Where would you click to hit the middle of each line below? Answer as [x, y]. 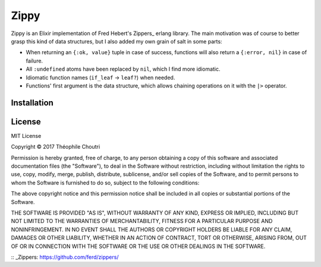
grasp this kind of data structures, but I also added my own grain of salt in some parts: [117, 41]
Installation [32, 103]
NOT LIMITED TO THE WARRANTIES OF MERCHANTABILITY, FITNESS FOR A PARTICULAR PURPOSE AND [142, 221]
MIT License [26, 136]
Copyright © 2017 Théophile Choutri [56, 147]
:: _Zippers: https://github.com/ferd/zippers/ [65, 257]
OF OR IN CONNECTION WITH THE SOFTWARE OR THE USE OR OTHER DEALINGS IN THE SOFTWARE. [138, 246]
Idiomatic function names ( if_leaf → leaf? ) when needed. [100, 77]
